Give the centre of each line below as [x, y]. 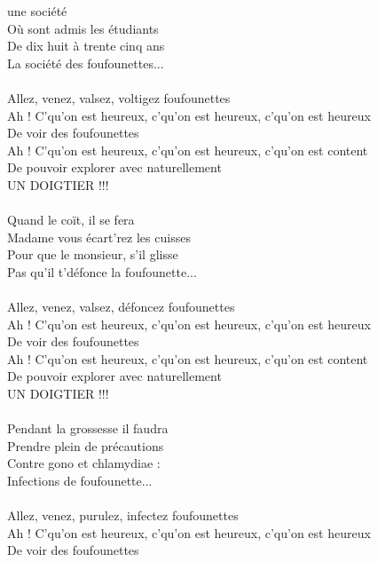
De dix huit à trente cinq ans [86, 46]
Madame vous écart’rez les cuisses [99, 237]
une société [37, 11]
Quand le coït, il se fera [71, 220]
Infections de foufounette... [80, 481]
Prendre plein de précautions [86, 445]
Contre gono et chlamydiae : [84, 463]
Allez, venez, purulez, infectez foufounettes [123, 515]
